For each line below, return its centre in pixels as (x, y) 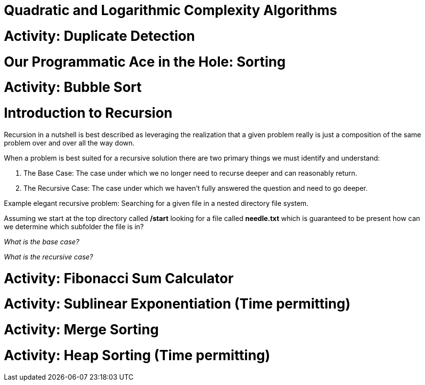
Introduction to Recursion (88, 113)
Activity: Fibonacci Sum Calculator (119, 278)
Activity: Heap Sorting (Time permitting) (137, 355)
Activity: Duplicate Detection (99, 36)
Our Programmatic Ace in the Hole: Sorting (145, 62)
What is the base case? (42, 241)
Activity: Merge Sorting (81, 330)
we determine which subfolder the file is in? (74, 226)
